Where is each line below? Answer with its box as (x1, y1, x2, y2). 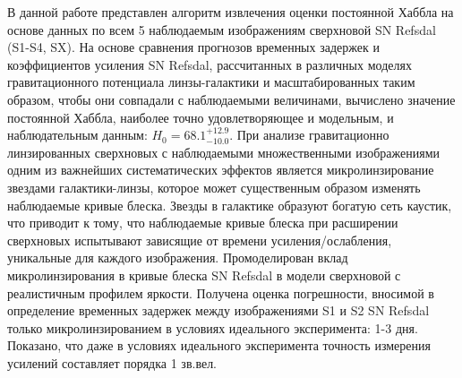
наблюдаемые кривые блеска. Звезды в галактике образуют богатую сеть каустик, (7, 195, 452, 214)
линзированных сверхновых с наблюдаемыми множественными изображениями (7, 142, 441, 161)
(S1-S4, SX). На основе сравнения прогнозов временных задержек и (7, 38, 380, 56)
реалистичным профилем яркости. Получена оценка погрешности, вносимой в (7, 283, 434, 302)
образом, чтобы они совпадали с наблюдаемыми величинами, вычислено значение (7, 90, 456, 108)
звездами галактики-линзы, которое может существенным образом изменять (7, 177, 421, 196)
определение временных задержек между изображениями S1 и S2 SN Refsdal (7, 301, 430, 320)
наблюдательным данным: (7, 125, 148, 144)
